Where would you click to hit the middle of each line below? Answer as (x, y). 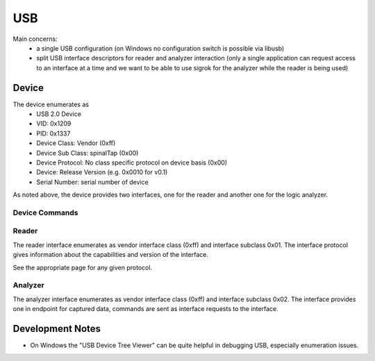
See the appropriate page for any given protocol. (83, 267)
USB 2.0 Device (59, 114)
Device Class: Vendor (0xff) (76, 143)
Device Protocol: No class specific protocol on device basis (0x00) (132, 162)
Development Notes (57, 329)
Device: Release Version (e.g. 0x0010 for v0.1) (102, 172)
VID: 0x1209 (54, 124)
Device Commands (45, 212)
